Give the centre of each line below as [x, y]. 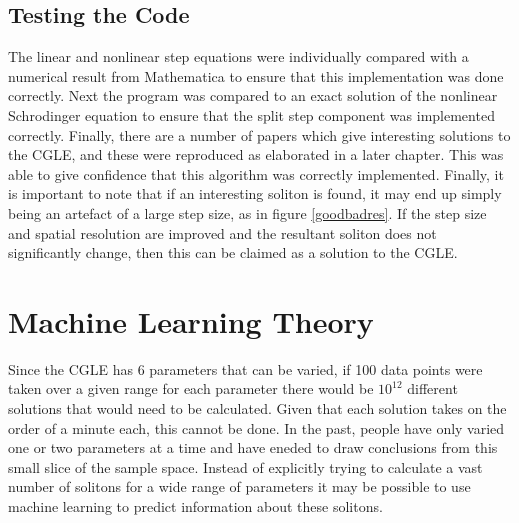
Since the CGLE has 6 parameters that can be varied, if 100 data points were [245, 368]
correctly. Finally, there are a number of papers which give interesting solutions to [259, 134]
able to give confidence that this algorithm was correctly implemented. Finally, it [256, 173]
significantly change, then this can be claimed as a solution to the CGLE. [233, 252]
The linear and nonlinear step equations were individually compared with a [238, 56]
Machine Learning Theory [191, 320]
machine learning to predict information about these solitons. [195, 506]
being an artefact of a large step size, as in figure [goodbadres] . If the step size [247, 212]
